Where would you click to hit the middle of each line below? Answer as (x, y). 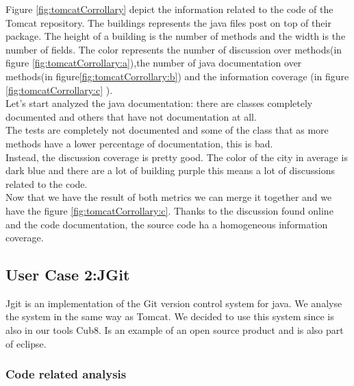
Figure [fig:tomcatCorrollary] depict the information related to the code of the (169, 9)
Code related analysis (66, 374)
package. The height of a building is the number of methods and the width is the (176, 36)
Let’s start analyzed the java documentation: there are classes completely (159, 103)
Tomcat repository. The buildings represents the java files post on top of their (168, 22)
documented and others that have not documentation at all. (131, 116)
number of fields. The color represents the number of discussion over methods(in (174, 49)
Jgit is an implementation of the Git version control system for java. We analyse (174, 303)
